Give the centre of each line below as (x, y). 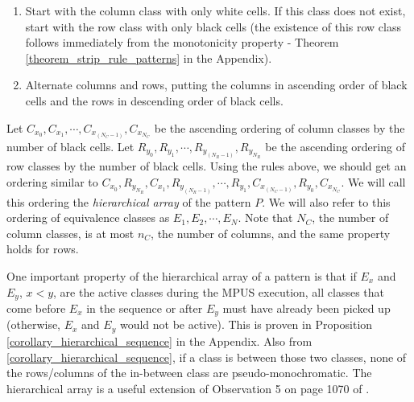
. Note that (265, 217)
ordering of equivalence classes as (88, 217)
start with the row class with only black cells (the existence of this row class (213, 26)
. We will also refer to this (326, 201)
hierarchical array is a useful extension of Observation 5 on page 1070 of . (188, 388)
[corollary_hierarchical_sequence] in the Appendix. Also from (159, 340)
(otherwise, (34, 324)
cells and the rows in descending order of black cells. (154, 100)
